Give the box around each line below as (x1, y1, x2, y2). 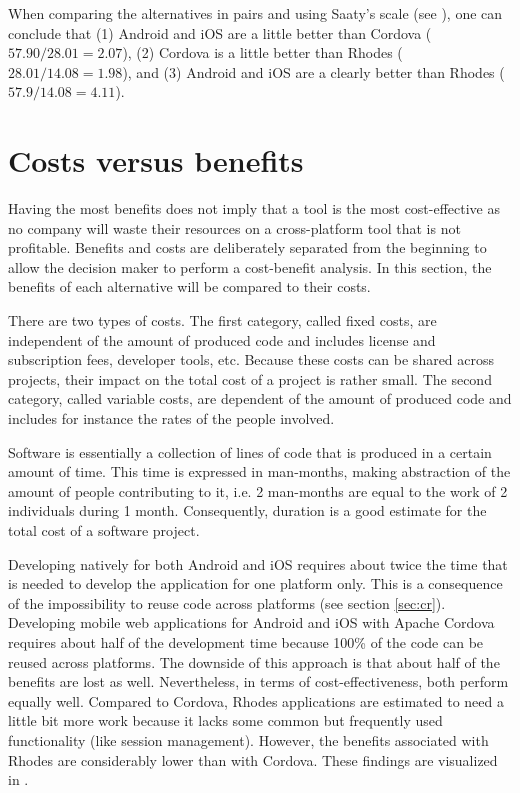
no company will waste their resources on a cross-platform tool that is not (8, 217, 461, 238)
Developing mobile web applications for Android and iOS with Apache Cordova (8, 612, 495, 633)
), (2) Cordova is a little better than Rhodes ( (122, 42, 403, 63)
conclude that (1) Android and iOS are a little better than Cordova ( (8, 22, 432, 43)
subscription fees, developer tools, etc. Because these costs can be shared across (8, 349, 495, 370)
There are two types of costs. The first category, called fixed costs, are (8, 310, 437, 331)
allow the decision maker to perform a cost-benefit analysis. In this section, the (8, 256, 492, 277)
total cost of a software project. (8, 520, 200, 540)
